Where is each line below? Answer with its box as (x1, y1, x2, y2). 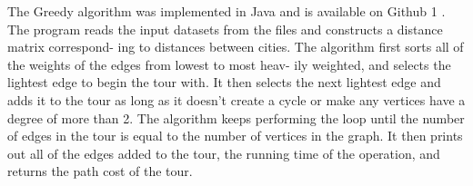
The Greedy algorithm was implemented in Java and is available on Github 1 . (7, 2, 446, 20)
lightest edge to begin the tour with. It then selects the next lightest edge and (7, 73, 441, 92)
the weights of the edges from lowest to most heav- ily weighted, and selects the (7, 54, 451, 73)
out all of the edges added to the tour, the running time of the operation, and (7, 143, 440, 162)
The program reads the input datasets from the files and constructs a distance (7, 19, 443, 38)
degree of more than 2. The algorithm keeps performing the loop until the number (7, 108, 465, 127)
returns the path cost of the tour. (7, 162, 193, 181)
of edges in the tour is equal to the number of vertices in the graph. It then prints (7, 126, 463, 145)
